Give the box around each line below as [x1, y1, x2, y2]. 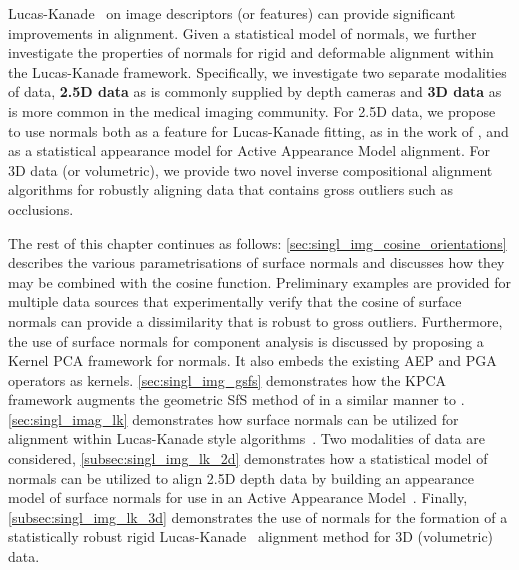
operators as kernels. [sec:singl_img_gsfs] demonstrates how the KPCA [8, 369, 447, 390]
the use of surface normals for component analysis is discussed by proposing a [8, 330, 484, 351]
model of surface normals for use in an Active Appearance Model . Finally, [8, 487, 468, 508]
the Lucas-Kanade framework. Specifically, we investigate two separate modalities [8, 61, 507, 82]
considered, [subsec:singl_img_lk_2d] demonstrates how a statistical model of [8, 448, 488, 469]
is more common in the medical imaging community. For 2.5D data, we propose [8, 100, 496, 121]
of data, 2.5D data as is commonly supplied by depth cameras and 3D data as [8, 81, 502, 102]
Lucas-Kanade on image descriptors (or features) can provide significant [8, 3, 456, 23]
